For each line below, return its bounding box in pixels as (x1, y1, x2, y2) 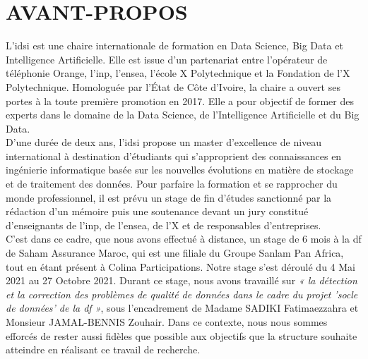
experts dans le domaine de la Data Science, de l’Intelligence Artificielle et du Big (6, 107, 360, 122)
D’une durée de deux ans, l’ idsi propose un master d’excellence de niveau (6, 135, 322, 150)
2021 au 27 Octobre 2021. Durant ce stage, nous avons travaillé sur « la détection (6, 273, 357, 288)
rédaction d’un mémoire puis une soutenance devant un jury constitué (6, 204, 309, 219)
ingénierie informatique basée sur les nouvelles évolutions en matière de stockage (6, 162, 354, 177)
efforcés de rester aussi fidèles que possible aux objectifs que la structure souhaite (6, 328, 357, 343)
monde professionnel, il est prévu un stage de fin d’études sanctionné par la (6, 190, 332, 205)
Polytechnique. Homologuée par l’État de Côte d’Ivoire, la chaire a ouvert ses (6, 79, 340, 94)
